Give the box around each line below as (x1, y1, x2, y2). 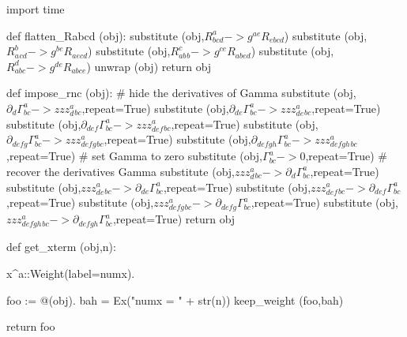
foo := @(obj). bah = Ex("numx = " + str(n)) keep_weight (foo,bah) (6, 291, 344, 308)
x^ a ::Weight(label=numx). (6, 265, 135, 281)
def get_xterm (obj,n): (6, 238, 116, 255)
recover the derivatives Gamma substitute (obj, (6, 163, 235, 179)
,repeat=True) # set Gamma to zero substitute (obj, (6, 148, 262, 164)
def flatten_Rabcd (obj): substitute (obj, (6, 27, 205, 43)
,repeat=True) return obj (112, 211, 236, 227)
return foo (6, 318, 55, 335)
